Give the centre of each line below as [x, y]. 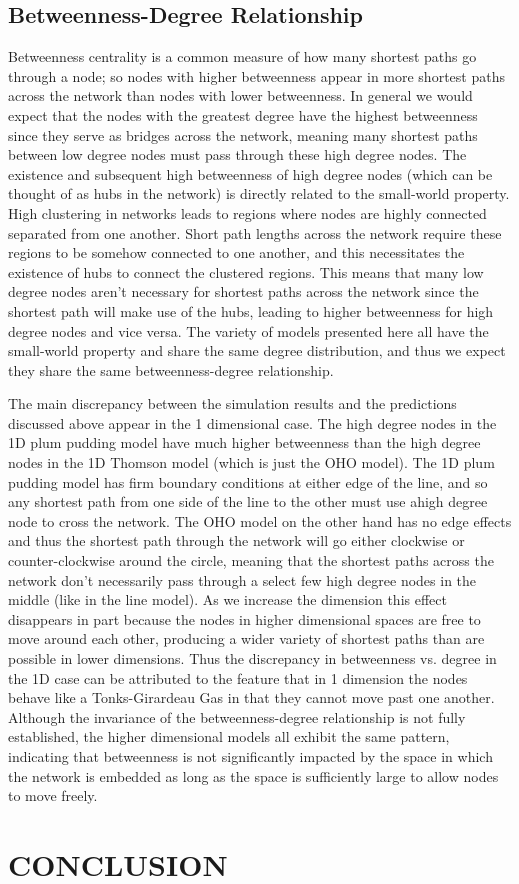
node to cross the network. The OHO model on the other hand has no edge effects [260, 520]
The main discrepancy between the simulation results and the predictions [232, 403]
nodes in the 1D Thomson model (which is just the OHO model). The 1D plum [251, 462]
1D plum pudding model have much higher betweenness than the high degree [244, 442]
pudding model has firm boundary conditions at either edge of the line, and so [248, 481]
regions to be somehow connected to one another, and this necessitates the [236, 252]
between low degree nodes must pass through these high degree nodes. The [237, 154]
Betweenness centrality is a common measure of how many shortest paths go [242, 56]
